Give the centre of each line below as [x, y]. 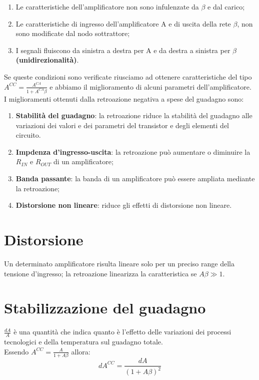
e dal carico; [226, 7]
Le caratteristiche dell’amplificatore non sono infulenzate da [107, 7]
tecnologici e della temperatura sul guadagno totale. [83, 342]
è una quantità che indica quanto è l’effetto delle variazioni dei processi [122, 332]
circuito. [28, 135]
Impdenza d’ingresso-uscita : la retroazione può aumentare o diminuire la [133, 151]
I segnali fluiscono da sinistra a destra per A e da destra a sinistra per [123, 50]
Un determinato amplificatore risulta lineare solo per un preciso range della [119, 263]
